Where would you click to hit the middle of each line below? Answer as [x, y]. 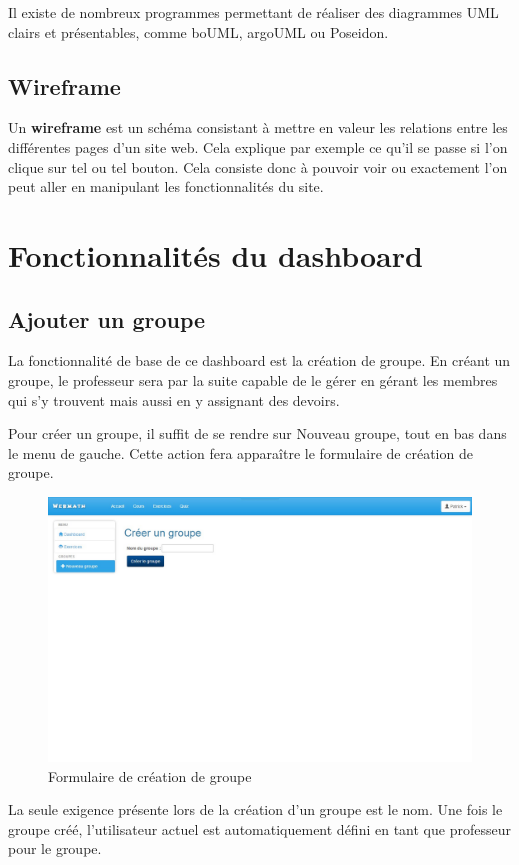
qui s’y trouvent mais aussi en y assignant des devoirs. [174, 399]
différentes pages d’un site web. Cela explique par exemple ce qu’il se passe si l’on [258, 146]
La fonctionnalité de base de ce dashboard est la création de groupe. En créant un [259, 360]
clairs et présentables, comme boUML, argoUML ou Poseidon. [198, 31]
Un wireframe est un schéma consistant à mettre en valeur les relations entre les [258, 127]
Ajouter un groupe [107, 318]
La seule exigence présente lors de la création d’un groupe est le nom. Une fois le [255, 809]
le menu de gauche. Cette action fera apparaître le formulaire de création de [240, 452]
